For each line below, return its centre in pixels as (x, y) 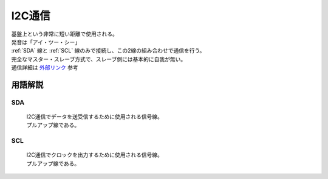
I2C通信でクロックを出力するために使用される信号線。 (95, 155)
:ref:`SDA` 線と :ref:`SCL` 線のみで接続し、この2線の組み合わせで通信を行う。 (108, 51)
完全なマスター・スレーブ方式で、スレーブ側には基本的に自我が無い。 (99, 59)
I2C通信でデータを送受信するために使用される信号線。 (95, 117)
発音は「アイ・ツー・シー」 (46, 42)
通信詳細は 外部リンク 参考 (45, 68)
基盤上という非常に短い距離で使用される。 (64, 34)
